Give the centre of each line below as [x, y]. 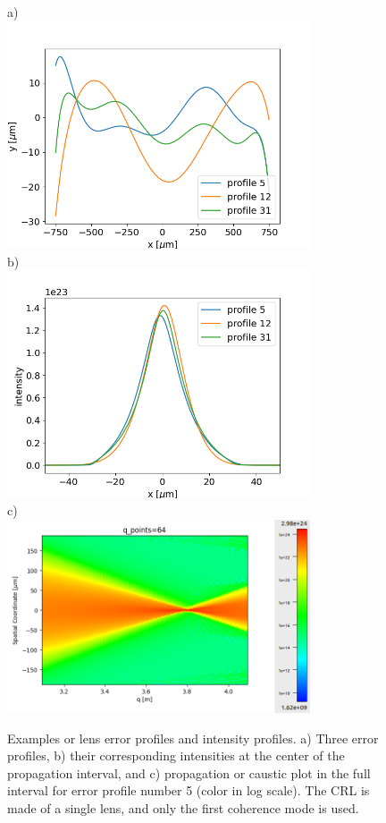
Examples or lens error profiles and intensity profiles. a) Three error [193, 738]
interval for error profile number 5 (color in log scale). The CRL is [189, 790]
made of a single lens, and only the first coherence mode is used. [183, 807]
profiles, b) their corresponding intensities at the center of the [176, 755]
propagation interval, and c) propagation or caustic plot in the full [189, 772]
